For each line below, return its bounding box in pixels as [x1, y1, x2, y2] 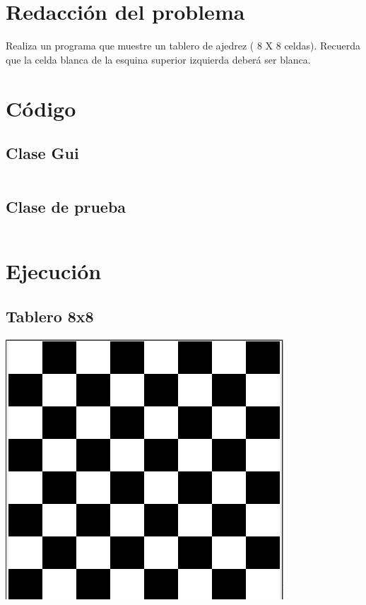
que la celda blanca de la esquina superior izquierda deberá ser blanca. [6, 52, 311, 66]
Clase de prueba [6, 196, 126, 218]
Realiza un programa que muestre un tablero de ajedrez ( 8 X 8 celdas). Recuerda [6, 38, 361, 53]
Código [6, 93, 76, 122]
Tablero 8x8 [6, 305, 94, 327]
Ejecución [6, 257, 102, 286]
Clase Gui [6, 142, 79, 164]
